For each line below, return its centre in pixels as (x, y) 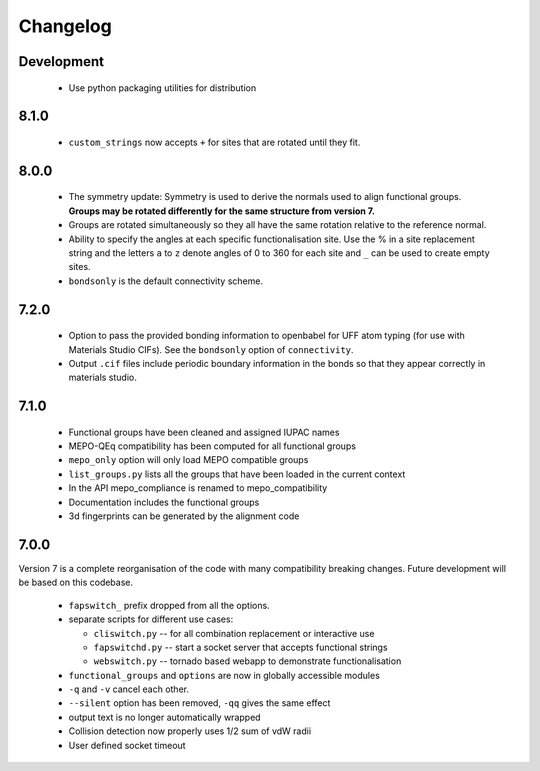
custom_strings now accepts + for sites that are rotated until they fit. (214, 142)
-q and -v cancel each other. (129, 689)
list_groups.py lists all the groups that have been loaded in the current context (237, 474)
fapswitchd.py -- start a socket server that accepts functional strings (241, 647)
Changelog (65, 26)
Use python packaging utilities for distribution (162, 87)
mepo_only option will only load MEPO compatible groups (188, 460)
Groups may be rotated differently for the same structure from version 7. (221, 211)
